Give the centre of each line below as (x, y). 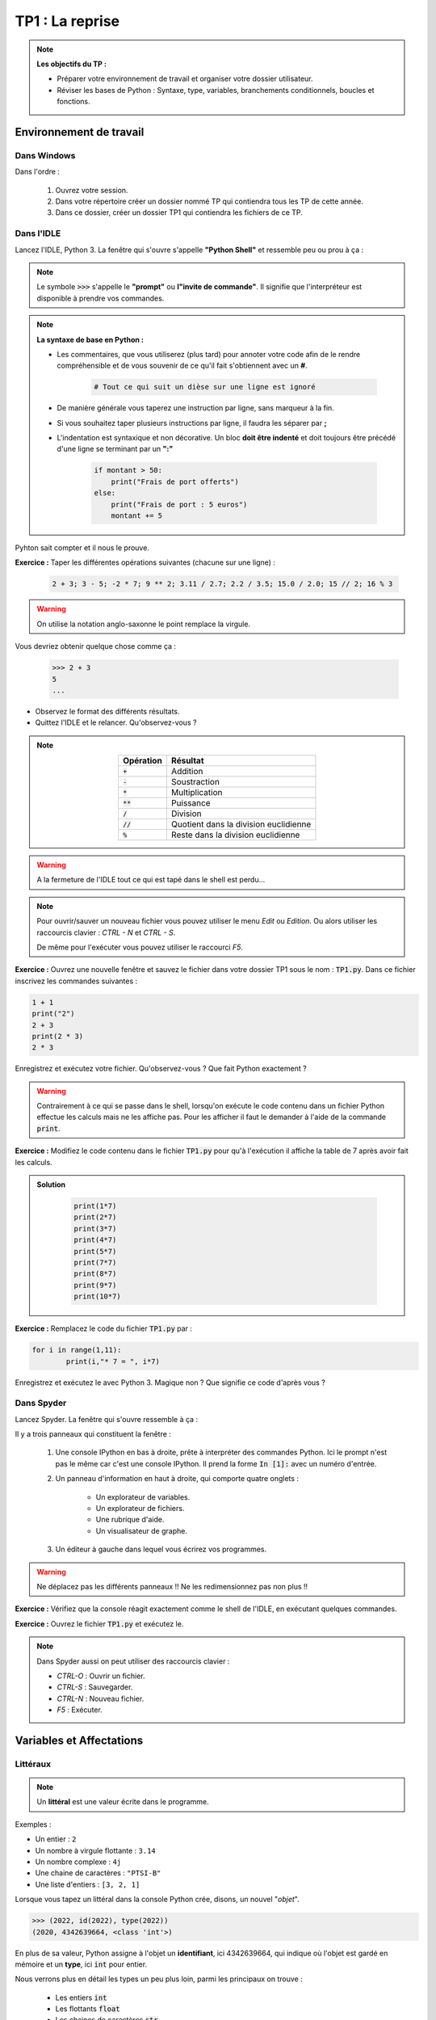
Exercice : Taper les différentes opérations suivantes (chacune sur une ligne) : (145, 562)
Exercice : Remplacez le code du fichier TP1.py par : (104, 1328)
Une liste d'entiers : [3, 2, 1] (88, 1884)
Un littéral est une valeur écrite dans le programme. (123, 1802)
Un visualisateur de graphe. (141, 1530)
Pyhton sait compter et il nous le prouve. (82, 547)
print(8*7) (95, 1274)
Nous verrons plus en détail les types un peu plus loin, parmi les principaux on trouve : (159, 1979)
